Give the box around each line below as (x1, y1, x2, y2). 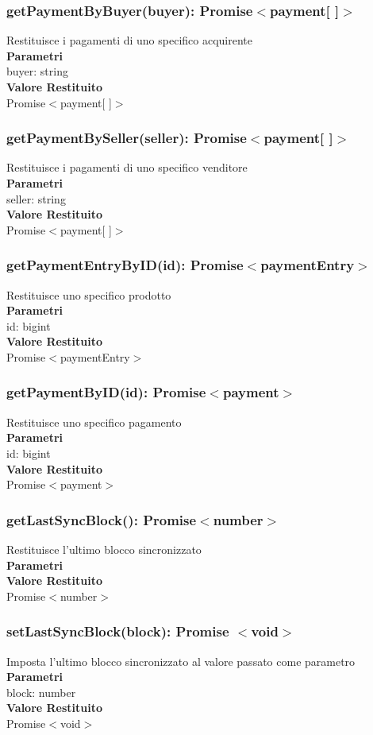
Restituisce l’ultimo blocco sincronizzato (6, 540, 202, 557)
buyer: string (6, 63, 68, 79)
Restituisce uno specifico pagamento (6, 413, 182, 430)
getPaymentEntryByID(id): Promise (6, 255, 244, 275)
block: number (6, 683, 76, 700)
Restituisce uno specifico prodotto (6, 286, 171, 303)
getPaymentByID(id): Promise (6, 382, 206, 402)
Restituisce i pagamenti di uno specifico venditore (6, 159, 248, 176)
